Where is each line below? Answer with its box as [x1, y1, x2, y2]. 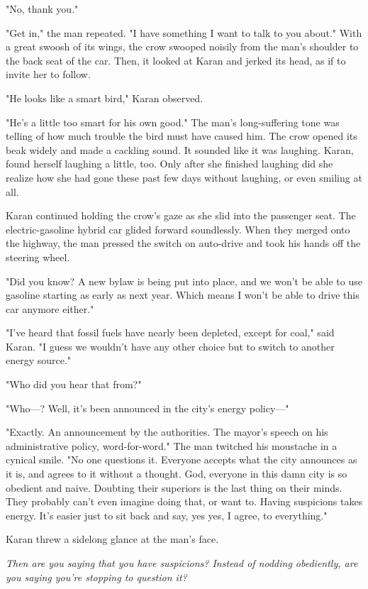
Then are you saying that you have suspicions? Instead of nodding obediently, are [6, 556, 358, 570]
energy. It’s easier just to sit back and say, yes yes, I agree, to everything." [6, 507, 328, 522]
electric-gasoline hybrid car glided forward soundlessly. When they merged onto [6, 221, 350, 236]
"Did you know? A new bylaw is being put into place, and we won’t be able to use [6, 273, 362, 288]
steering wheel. [6, 249, 70, 264]
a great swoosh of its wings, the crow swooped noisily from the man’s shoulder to [6, 39, 359, 54]
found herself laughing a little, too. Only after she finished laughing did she [6, 156, 333, 171]
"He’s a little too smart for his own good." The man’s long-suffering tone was [6, 114, 340, 129]
